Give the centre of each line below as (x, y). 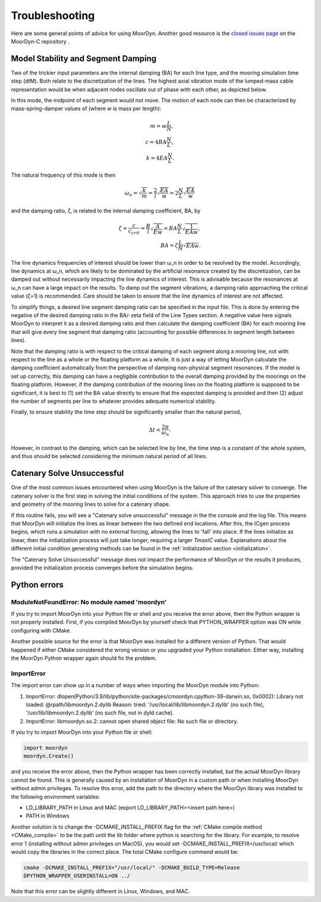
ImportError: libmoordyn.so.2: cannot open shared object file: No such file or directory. (132, 721)
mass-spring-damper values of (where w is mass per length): (86, 109)
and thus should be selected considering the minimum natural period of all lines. (109, 456)
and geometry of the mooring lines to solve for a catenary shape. (91, 504)
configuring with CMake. (41, 630)
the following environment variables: (56, 797)
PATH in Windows (48, 816)
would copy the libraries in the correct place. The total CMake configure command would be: (125, 851)
